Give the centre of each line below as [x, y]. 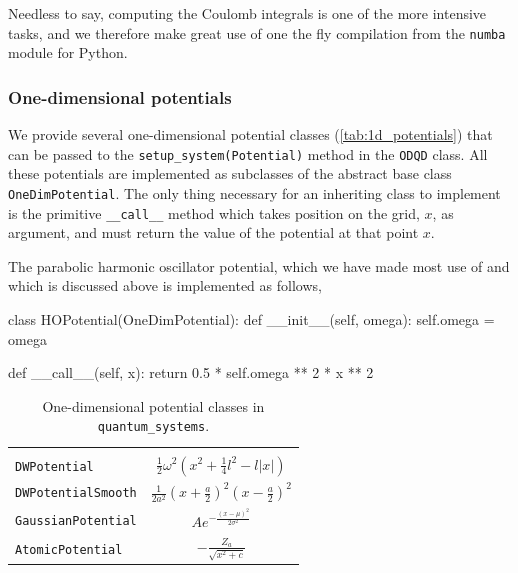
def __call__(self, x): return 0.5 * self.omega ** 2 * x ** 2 [191, 372]
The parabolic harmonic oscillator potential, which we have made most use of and [259, 265]
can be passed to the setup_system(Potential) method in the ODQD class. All [248, 153]
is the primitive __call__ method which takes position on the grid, [214, 212]
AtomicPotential [69, 549]
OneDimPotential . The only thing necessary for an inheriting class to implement [254, 192]
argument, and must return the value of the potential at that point [213, 232]
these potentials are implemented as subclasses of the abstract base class [230, 173]
